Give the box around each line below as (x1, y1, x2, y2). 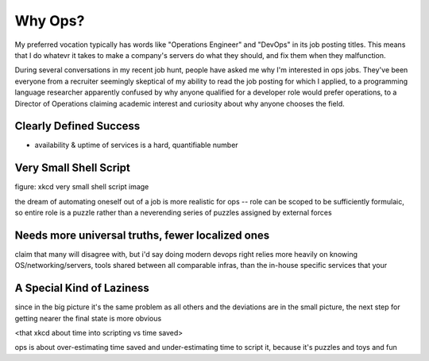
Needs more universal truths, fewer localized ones (14, 228, 270, 242)
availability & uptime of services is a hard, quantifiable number (34, 140, 238, 150)
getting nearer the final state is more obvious (14, 313, 162, 323)
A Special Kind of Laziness (14, 281, 150, 295)
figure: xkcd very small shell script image (14, 182, 149, 192)
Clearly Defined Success (14, 119, 141, 133)
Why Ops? (14, 12, 85, 29)
